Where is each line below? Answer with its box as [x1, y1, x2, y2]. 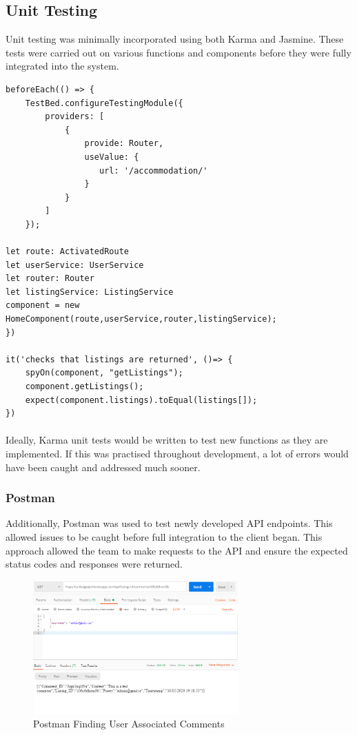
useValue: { [84, 152, 139, 162]
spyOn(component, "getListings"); [25, 368, 183, 378]
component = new [6, 300, 80, 311]
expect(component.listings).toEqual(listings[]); [25, 395, 258, 405]
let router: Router [6, 273, 94, 284]
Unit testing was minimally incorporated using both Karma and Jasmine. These [6, 32, 344, 46]
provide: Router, [84, 138, 164, 149]
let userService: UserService [6, 260, 144, 270]
